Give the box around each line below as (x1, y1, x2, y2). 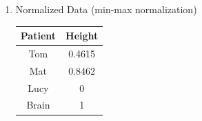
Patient (20, 28, 57, 43)
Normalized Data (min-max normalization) (15, 2, 197, 16)
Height (65, 28, 99, 43)
